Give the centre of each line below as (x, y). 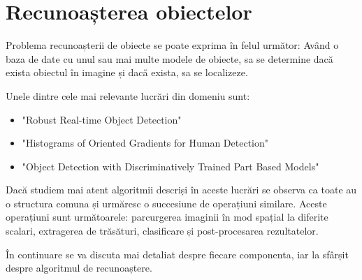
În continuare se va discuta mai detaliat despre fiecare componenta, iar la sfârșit (177, 254)
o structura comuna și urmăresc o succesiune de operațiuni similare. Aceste (166, 203)
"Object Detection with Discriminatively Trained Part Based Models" (171, 166)
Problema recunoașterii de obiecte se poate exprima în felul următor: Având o (172, 45)
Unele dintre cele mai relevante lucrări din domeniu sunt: (128, 95)
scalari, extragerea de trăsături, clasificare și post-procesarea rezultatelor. (162, 231)
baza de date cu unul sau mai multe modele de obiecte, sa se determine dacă (169, 58)
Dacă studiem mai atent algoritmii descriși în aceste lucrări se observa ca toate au (181, 190)
